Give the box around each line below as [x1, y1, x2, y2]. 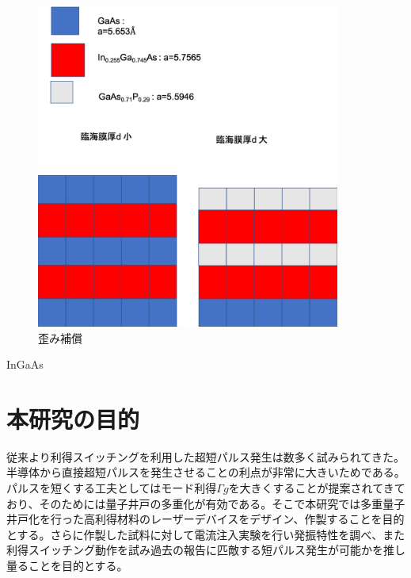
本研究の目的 [6, 402, 140, 434]
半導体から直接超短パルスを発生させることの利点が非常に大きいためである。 [6, 464, 405, 480]
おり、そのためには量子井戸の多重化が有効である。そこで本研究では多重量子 [6, 495, 405, 511]
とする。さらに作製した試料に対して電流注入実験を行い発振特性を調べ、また [6, 526, 405, 542]
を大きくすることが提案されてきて [228, 480, 405, 496]
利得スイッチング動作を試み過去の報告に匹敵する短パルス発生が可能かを [6, 542, 383, 558]
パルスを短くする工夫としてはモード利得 [6, 480, 217, 496]
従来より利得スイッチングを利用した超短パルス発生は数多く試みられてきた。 [6, 448, 405, 465]
